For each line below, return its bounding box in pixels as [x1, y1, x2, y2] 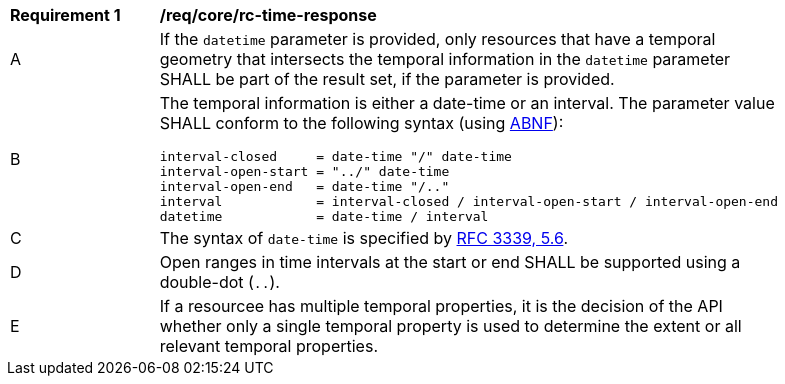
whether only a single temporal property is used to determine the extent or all [159, 316, 742, 336]
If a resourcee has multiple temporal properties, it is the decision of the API [159, 296, 723, 316]
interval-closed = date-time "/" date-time [159, 149, 512, 164]
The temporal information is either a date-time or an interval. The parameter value [159, 93, 775, 113]
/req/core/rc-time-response [159, 5, 377, 25]
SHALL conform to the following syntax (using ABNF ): [159, 113, 564, 133]
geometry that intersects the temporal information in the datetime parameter [159, 49, 731, 69]
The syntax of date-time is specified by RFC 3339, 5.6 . [159, 228, 568, 248]
